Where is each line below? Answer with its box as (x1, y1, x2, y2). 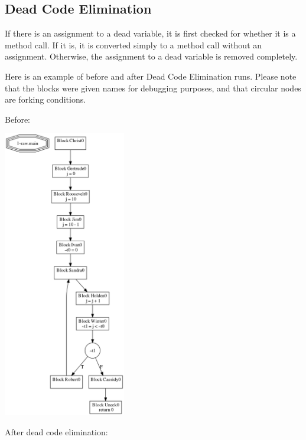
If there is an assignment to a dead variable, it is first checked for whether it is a (5, 27, 296, 40)
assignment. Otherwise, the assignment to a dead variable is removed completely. (5, 50, 298, 63)
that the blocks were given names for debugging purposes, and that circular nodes (5, 81, 301, 94)
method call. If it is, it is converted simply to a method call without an (5, 38, 262, 51)
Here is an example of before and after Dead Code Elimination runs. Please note (5, 70, 297, 82)
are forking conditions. (5, 93, 86, 106)
